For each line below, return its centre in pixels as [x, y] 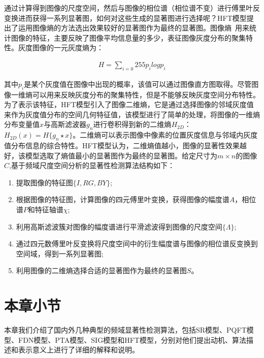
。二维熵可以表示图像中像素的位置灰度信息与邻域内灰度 [165, 135]
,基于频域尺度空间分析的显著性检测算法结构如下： [92, 165]
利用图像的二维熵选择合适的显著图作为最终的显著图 [101, 270]
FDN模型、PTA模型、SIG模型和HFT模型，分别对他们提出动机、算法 [132, 339]
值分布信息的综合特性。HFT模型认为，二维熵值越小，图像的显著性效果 [122, 145]
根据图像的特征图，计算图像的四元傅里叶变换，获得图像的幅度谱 [123, 199]
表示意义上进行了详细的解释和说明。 [78, 350]
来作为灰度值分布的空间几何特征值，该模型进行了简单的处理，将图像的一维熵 [132, 114]
